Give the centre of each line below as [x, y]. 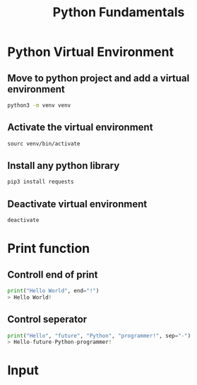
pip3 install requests [41, 182]
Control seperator [47, 320]
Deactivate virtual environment [77, 204]
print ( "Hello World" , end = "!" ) [53, 290]
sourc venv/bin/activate [44, 143]
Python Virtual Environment [91, 52]
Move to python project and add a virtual [98, 78]
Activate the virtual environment [80, 128]
